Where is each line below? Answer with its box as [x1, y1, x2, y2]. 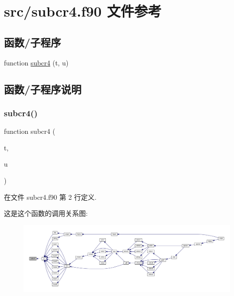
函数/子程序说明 [4, 81, 82, 96]
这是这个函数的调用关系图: [4, 208, 88, 218]
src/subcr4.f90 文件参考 [4, 1, 162, 21]
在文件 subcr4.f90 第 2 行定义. [4, 191, 97, 202]
